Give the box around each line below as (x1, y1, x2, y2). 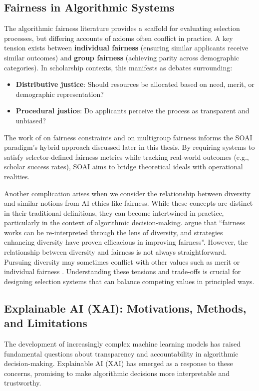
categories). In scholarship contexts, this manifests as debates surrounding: (4, 62, 233, 72)
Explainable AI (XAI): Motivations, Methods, (4, 300, 247, 316)
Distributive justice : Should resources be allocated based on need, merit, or (15, 79, 255, 89)
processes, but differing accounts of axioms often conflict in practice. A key (4, 32, 233, 43)
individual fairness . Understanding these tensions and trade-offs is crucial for (4, 266, 241, 277)
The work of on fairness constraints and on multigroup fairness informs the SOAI (4, 132, 253, 142)
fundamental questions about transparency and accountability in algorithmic (4, 348, 239, 359)
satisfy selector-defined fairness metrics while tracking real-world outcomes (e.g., (4, 151, 249, 162)
